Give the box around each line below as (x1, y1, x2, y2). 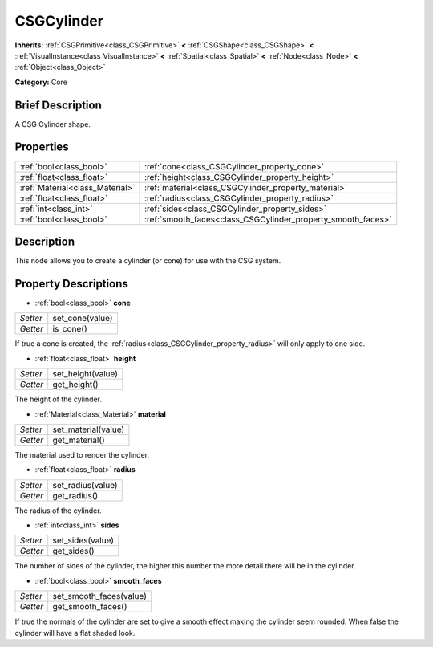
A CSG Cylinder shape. (14, 119, 91, 128)
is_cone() (52, 323, 87, 335)
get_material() (52, 434, 106, 446)
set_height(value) (52, 368, 119, 380)
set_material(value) (52, 424, 125, 435)
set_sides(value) (52, 535, 115, 546)
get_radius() (52, 490, 99, 501)
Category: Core (14, 77, 68, 87)
